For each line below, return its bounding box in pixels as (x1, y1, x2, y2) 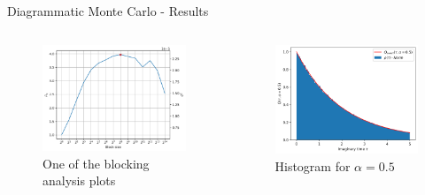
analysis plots (42, 171, 116, 190)
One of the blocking (42, 154, 150, 172)
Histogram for (274, 156, 351, 175)
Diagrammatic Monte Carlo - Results (7, 2, 209, 19)
